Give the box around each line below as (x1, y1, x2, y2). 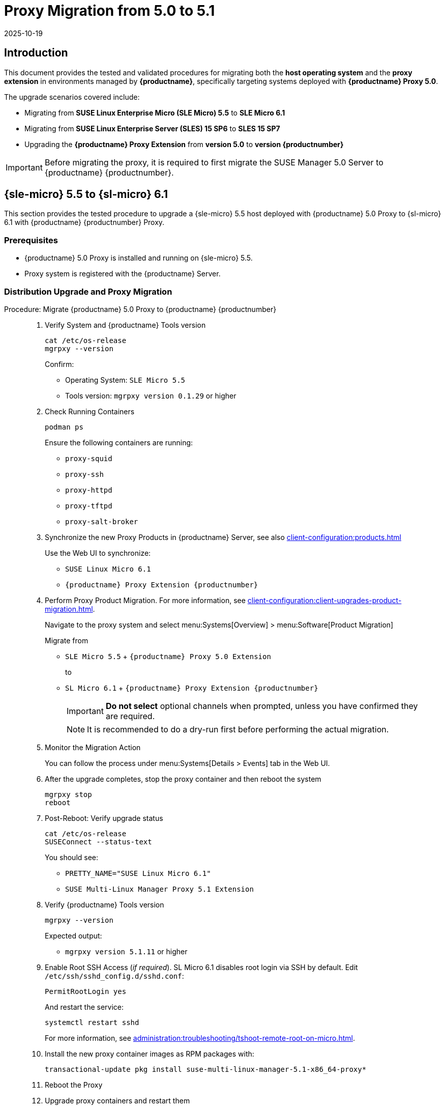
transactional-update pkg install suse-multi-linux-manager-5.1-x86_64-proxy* (45, 1065, 367, 1073)
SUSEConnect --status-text (45, 837, 152, 846)
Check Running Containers (45, 407, 135, 416)
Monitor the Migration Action (45, 743, 141, 752)
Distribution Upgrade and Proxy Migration (4, 286, 172, 297)
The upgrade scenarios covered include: (4, 92, 140, 101)
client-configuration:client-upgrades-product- (247, 595, 402, 605)
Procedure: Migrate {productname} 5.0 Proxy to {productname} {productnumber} (4, 304, 277, 314)
